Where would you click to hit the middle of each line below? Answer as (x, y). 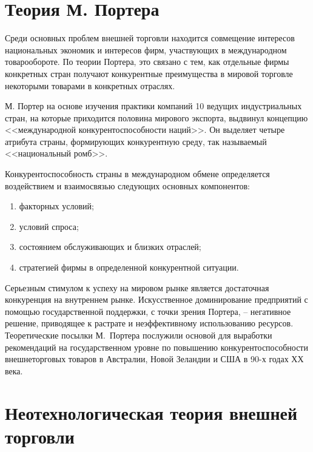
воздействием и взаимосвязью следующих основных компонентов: (127, 185)
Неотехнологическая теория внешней (151, 412)
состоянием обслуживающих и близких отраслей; (110, 247)
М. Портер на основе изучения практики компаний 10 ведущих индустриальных (153, 106)
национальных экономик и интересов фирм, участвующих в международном (146, 49)
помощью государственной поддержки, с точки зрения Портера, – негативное (148, 311)
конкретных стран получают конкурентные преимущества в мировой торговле (149, 73)
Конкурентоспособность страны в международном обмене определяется (137, 174)
